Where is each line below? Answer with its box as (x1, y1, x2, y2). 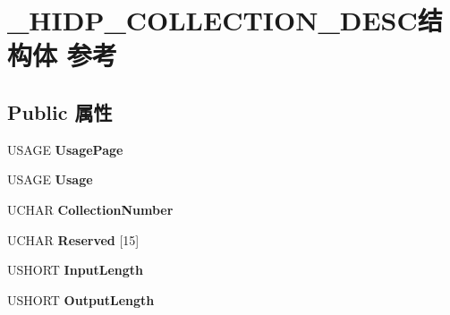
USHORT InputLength (7, 260, 144, 279)
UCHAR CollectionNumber (7, 200, 174, 218)
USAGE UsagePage (7, 140, 123, 158)
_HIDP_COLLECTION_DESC (7, 2, 418, 38)
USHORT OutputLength (7, 290, 155, 309)
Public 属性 (7, 98, 113, 125)
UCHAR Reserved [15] (7, 230, 140, 249)
